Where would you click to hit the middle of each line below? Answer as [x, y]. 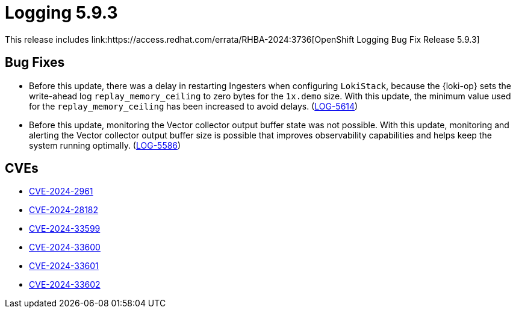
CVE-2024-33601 [64, 266]
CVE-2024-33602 [65, 285]
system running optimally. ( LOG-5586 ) [105, 145]
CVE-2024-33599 [65, 229]
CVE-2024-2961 [61, 191]
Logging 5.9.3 [61, 13]
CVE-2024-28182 [64, 210]
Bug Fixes [35, 63]
